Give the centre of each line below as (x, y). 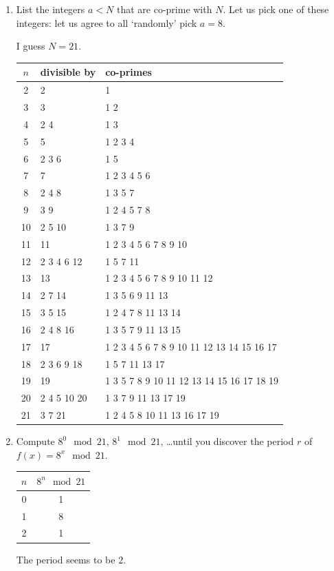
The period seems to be (66, 559)
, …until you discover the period (227, 441)
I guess (31, 46)
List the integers (51, 9)
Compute (35, 441)
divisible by (68, 72)
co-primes (129, 72)
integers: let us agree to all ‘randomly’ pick (107, 22)
